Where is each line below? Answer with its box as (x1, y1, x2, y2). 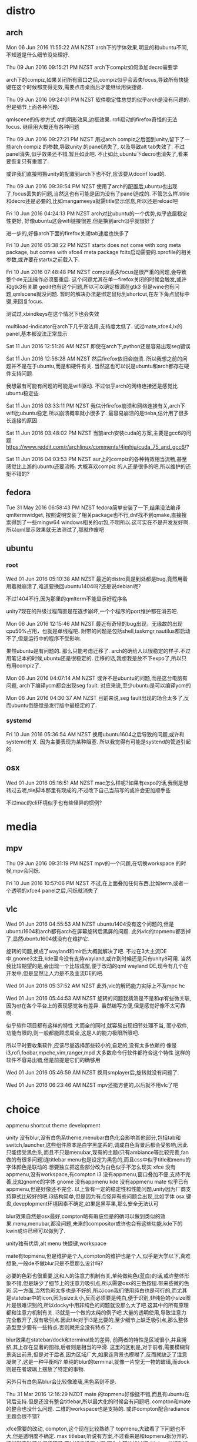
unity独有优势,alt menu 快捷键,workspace (6, 1240, 107, 1247)
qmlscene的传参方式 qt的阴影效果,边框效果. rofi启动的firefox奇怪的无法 (6, 116, 178, 123)
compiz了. (16, 662, 41, 669)
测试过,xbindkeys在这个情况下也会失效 (6, 311, 99, 317)
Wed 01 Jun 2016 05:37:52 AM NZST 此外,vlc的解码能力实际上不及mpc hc (6, 982, 185, 989)
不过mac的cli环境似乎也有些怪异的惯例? (6, 799, 102, 806)
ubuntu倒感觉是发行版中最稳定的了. (11, 702, 97, 709)
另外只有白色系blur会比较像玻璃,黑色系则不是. (6, 1378, 116, 1386)
